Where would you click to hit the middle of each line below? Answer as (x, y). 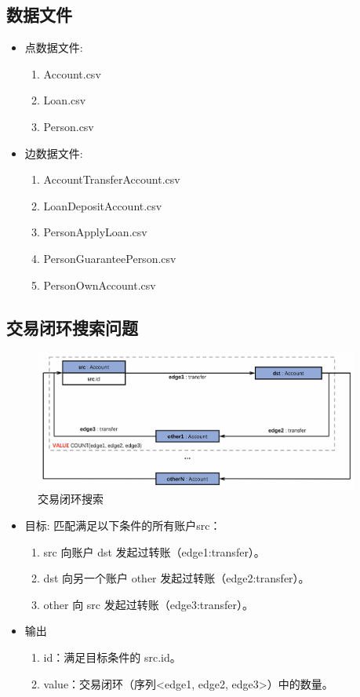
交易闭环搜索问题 (72, 327)
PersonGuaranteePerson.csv (110, 258)
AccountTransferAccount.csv (112, 179)
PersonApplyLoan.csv (95, 232)
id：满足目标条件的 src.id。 (112, 657)
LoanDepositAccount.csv (103, 205)
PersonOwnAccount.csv (100, 285)
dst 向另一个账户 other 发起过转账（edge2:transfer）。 (176, 578)
